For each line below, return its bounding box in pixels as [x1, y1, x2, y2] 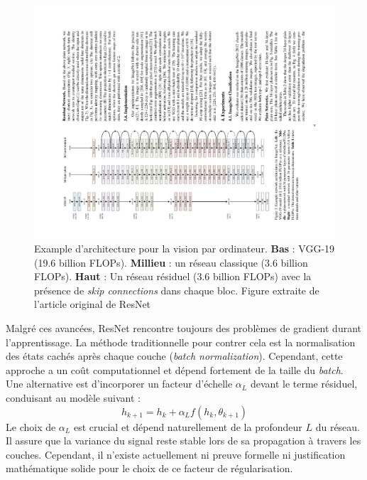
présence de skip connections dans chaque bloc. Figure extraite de [34, 282, 319, 297]
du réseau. [315, 419, 361, 434]
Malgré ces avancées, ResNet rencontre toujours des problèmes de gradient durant [6, 321, 361, 336]
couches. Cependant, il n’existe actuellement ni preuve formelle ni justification [6, 447, 346, 462]
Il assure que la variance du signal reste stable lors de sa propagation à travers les [6, 433, 361, 448]
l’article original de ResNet [34, 297, 151, 311]
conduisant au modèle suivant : [6, 390, 141, 405]
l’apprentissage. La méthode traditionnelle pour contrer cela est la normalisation [6, 334, 356, 349]
